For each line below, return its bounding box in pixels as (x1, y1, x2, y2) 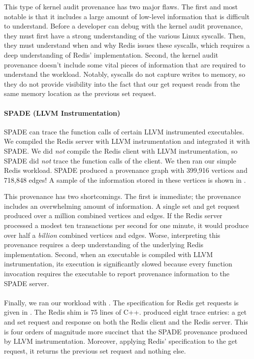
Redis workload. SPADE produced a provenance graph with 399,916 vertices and (4, 165, 248, 175)
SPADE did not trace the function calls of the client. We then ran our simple (4, 155, 236, 165)
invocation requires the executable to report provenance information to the (4, 268, 230, 279)
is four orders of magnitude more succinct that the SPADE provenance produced (4, 326, 248, 336)
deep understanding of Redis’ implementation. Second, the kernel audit (4, 49, 219, 60)
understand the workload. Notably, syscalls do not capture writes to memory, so (4, 69, 245, 79)
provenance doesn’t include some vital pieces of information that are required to (4, 59, 246, 69)
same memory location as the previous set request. (4, 88, 157, 98)
